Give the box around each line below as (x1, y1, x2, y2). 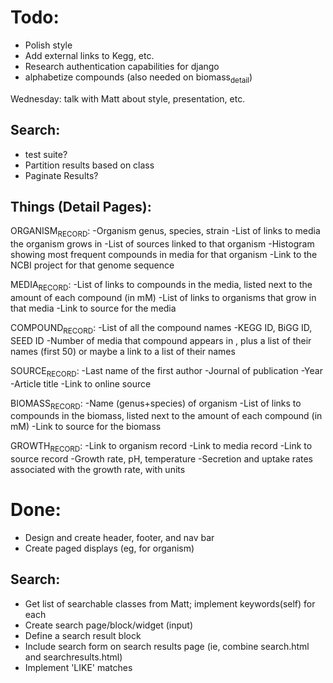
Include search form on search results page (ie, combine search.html (24, 640, 310, 652)
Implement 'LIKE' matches (24, 661, 133, 673)
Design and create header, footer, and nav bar (24, 532, 215, 544)
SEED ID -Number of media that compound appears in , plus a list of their (10, 334, 312, 346)
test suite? (24, 148, 68, 160)
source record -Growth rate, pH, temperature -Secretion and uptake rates (10, 453, 313, 465)
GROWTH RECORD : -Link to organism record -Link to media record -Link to (10, 440, 313, 455)
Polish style (24, 39, 73, 51)
